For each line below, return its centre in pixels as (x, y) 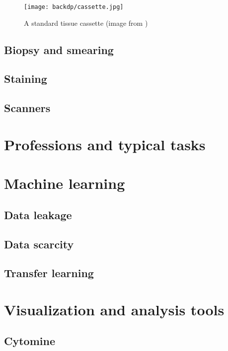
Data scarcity (39, 244)
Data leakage (38, 214)
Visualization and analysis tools (114, 309)
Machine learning (65, 183)
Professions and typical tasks (105, 144)
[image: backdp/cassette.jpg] (74, 7)
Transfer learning (49, 273)
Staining (26, 79)
